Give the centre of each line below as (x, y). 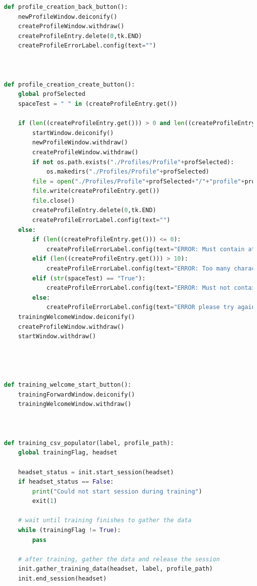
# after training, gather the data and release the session (119, 559)
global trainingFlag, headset (68, 453)
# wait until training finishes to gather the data (105, 520)
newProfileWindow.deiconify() (68, 17)
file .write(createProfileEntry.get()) (96, 191)
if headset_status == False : (66, 482)
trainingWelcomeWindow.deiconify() (76, 317)
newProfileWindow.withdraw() (80, 143)
